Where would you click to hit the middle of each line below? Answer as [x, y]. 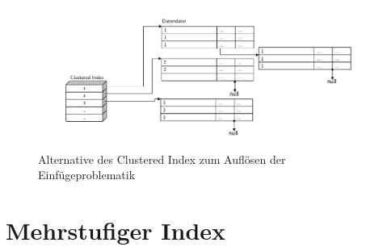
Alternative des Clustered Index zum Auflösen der [162, 159]
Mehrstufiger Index [116, 230]
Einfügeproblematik [87, 175]
